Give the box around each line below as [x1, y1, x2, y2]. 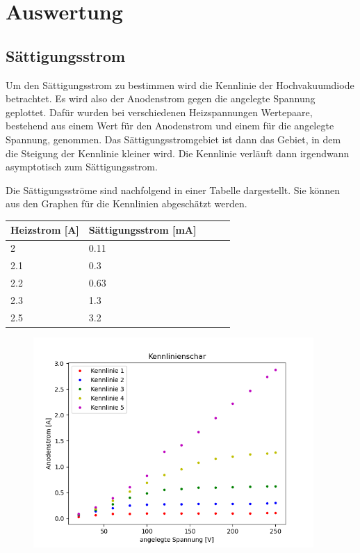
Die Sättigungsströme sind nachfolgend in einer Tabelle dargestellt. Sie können [6, 182, 340, 197]
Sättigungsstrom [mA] [88, 223, 197, 237]
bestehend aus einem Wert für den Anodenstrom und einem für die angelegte [6, 118, 334, 133]
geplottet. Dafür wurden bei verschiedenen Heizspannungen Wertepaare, [6, 104, 313, 119]
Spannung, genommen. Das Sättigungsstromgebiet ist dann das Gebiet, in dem [6, 131, 341, 146]
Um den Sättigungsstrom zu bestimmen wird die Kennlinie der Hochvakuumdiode [6, 77, 354, 92]
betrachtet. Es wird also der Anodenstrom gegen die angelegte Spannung [6, 91, 316, 106]
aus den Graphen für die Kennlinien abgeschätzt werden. [6, 196, 247, 211]
